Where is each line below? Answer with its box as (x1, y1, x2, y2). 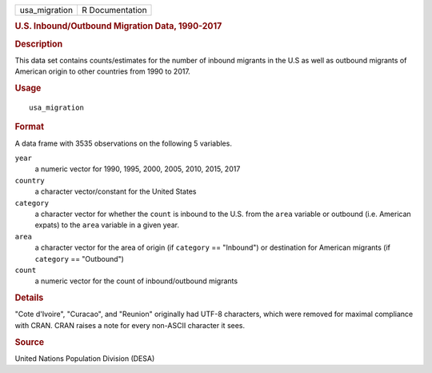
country (14, 176, 46, 185)
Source (14, 336, 45, 347)
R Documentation (81, 5, 147, 15)
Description (14, 38, 63, 50)
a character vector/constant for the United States (34, 186, 197, 196)
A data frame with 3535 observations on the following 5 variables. (14, 138, 232, 148)
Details (14, 292, 44, 303)
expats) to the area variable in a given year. (34, 220, 180, 230)
